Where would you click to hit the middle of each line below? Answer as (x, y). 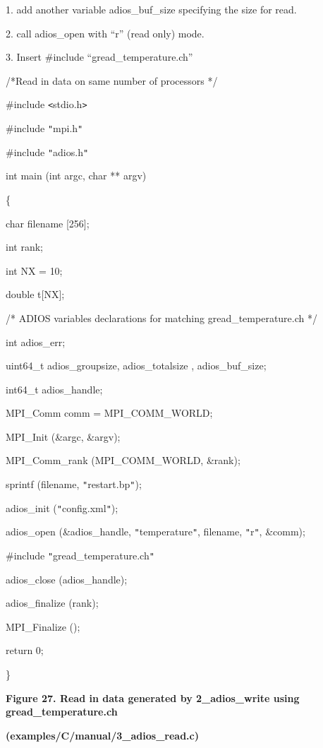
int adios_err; (36, 342)
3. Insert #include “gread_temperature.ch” (99, 57)
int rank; (24, 247)
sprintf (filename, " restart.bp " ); (74, 484)
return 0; (25, 650)
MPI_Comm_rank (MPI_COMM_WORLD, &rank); (123, 460)
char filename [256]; (48, 223)
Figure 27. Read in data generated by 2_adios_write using (153, 697)
